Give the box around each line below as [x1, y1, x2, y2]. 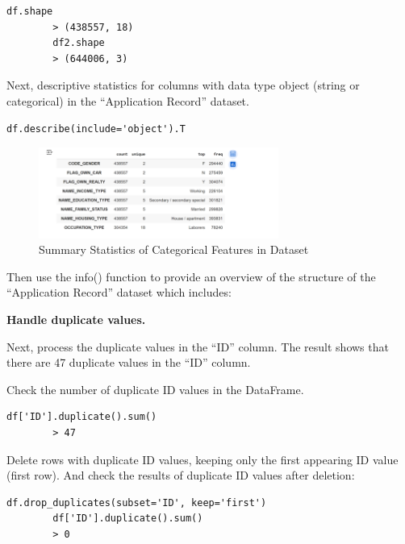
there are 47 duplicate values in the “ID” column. [6, 354, 251, 371]
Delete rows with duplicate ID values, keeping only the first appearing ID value [6, 451, 399, 467]
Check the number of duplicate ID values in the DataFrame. [6, 380, 304, 397]
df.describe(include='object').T [6, 123, 186, 135]
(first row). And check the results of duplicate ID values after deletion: [6, 467, 355, 484]
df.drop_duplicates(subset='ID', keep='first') [6, 496, 267, 509]
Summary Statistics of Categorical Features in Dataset [39, 241, 309, 258]
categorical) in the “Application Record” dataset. [6, 92, 249, 109]
